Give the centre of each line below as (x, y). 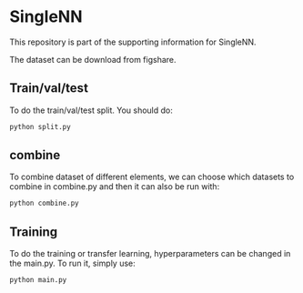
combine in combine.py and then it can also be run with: (115, 187)
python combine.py (44, 203)
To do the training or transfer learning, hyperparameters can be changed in (150, 254)
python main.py (38, 280)
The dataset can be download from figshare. (93, 59)
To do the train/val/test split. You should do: (91, 110)
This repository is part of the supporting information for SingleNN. (133, 42)
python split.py (40, 126)
